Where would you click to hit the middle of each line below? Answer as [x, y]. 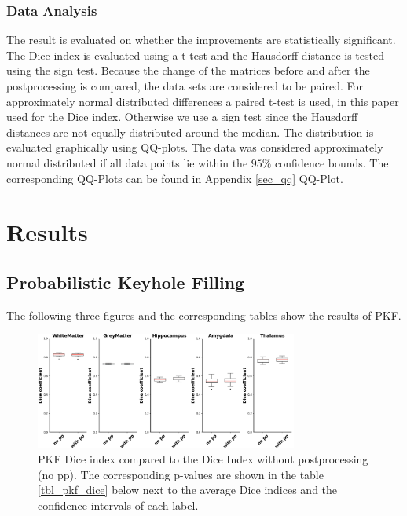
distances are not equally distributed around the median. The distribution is [190, 132]
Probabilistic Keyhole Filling [126, 282]
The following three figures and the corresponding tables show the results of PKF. [204, 315]
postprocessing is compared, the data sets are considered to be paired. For [185, 86]
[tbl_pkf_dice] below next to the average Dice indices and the [188, 490]
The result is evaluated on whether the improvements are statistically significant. [201, 40]
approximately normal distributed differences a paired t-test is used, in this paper [203, 101]
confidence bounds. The [332, 162]
